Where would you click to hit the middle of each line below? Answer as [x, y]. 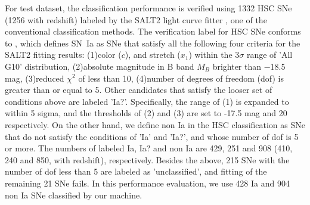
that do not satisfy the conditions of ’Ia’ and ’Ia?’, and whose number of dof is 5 [152, 136]
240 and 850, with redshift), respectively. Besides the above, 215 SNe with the [147, 159]
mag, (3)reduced [35, 78]
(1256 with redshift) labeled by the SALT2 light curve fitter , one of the [136, 19]
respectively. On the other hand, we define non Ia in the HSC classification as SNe [155, 124]
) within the [210, 55]
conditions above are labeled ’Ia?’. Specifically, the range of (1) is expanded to [147, 101]
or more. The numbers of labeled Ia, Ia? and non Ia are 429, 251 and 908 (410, [149, 148]
